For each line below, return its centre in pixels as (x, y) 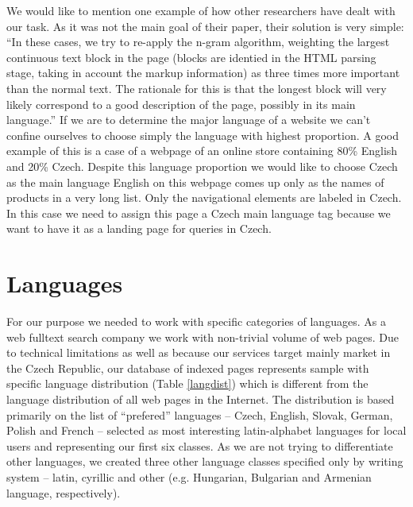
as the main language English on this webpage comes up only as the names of (195, 182)
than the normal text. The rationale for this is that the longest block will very (197, 88)
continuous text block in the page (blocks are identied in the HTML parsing (191, 57)
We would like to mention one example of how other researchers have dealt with (201, 10)
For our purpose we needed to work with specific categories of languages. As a (196, 321)
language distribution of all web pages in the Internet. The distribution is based (201, 399)
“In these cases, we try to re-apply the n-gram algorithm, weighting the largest (198, 42)
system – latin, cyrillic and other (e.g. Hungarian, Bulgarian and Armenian (189, 476)
